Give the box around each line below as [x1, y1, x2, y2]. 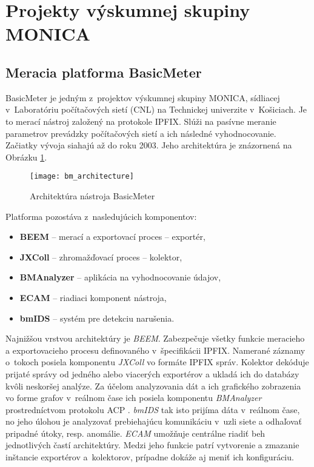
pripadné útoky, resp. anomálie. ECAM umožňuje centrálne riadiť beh [5, 426, 266, 439]
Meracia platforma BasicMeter [5, 62, 202, 81]
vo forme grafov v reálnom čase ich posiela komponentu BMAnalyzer [5, 391, 262, 404]
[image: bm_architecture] [30, 172, 134, 181]
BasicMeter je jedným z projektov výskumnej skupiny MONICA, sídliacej [5, 91, 280, 104]
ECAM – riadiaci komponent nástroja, [19, 291, 167, 303]
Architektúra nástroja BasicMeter [30, 189, 155, 202]
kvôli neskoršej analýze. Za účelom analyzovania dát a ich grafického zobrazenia [5, 379, 301, 392]
